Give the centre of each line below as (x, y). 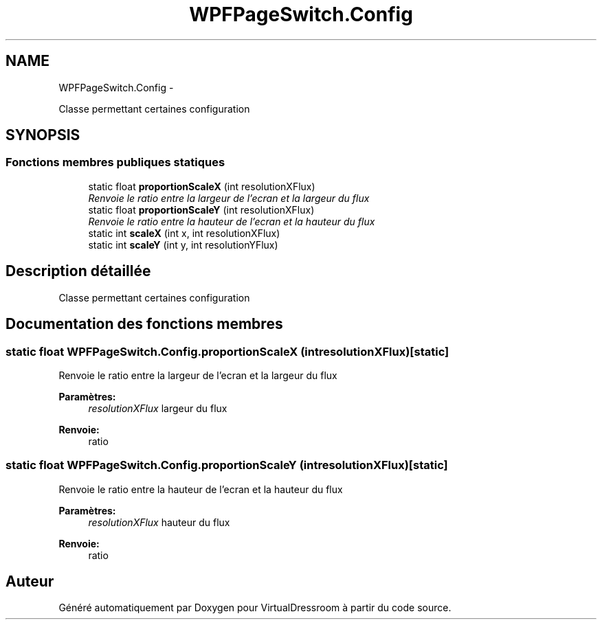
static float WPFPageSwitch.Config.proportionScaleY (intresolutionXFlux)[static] (227, 465)
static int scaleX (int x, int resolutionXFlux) (184, 233)
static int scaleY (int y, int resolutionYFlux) (183, 245)
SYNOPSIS (43, 135)
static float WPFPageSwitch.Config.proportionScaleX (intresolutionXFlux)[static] (227, 351)
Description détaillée (78, 271)
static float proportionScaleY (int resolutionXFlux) (201, 209)
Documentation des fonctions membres (144, 324)
